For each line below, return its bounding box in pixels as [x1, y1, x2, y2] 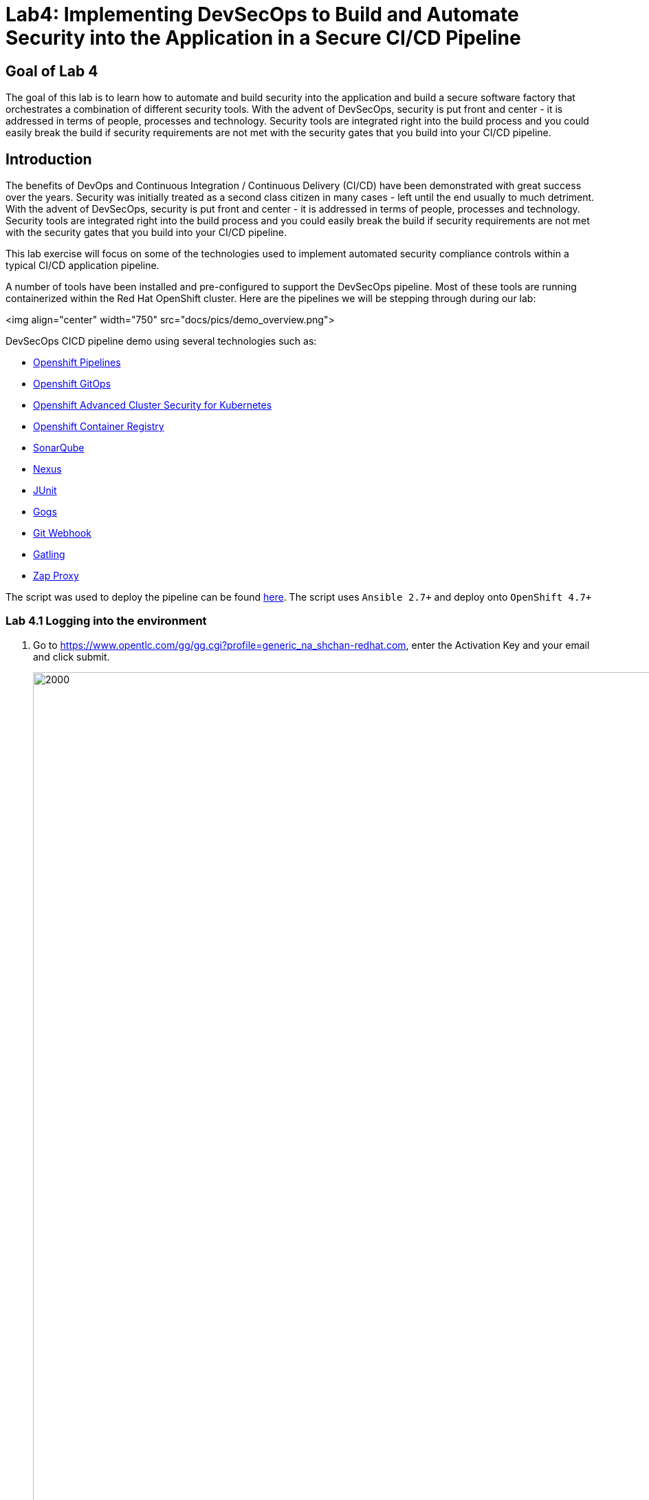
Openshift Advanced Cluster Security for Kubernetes [33, 399, 272, 411]
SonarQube [33, 442, 85, 454]
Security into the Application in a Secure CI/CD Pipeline [5, 26, 521, 50]
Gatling [33, 548, 65, 561]
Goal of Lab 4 [5, 62, 98, 80]
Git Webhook [33, 527, 91, 539]
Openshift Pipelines [33, 356, 121, 369]
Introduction [5, 150, 92, 168]
